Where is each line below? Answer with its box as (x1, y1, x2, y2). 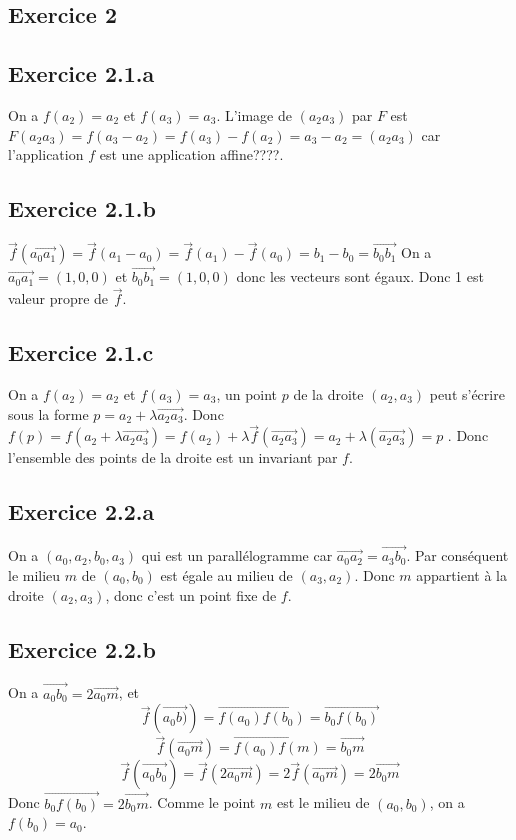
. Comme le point (148, 792, 256, 813)
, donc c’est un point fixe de (105, 584, 277, 605)
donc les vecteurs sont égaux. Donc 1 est (236, 266, 484, 287)
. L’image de (216, 104, 293, 125)
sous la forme (8, 403, 89, 424)
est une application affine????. (99, 144, 284, 165)
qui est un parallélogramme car (141, 545, 333, 566)
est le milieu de (276, 792, 370, 813)
